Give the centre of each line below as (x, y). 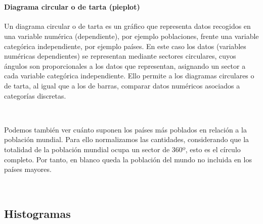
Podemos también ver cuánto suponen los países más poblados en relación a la (125, 129)
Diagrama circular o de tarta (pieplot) (72, 7)
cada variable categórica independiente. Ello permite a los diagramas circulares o (129, 76)
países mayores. (28, 169)
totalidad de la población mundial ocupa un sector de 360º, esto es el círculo (122, 149)
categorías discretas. (35, 95)
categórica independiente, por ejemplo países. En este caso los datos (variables (125, 46)
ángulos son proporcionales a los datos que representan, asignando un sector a (125, 65)
